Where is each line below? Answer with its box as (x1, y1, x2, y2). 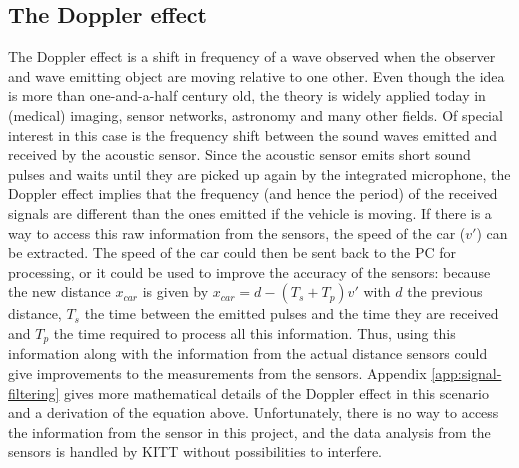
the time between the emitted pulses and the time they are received (84, 303, 499, 324)
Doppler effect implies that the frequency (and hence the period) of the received (8, 183, 498, 204)
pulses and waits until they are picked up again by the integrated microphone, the (8, 163, 511, 184)
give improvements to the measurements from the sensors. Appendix (8, 362, 427, 383)
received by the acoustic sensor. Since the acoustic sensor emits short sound (8, 144, 471, 165)
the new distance (8, 281, 111, 302)
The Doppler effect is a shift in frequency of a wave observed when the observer (8, 46, 496, 67)
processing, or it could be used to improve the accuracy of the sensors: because (8, 261, 491, 282)
